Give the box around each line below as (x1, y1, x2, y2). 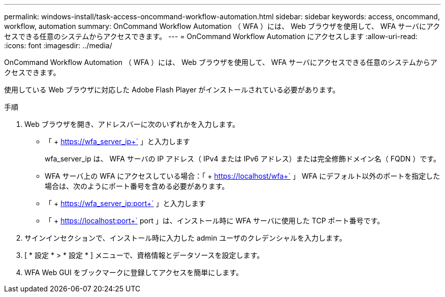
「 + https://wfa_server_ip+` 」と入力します (45, 137, 190, 146)
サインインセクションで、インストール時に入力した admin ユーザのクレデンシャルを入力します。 (24, 234, 346, 242)
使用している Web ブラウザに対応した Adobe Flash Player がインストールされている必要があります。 (4, 85, 340, 94)
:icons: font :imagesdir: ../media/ (4, 41, 112, 50)
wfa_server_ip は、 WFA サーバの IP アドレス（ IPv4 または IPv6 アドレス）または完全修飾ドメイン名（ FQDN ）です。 (45, 154, 440, 163)
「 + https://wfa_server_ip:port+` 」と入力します (45, 199, 206, 208)
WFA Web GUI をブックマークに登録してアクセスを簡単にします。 (24, 268, 243, 277)
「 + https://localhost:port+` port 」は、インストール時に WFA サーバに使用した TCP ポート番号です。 (45, 216, 385, 225)
